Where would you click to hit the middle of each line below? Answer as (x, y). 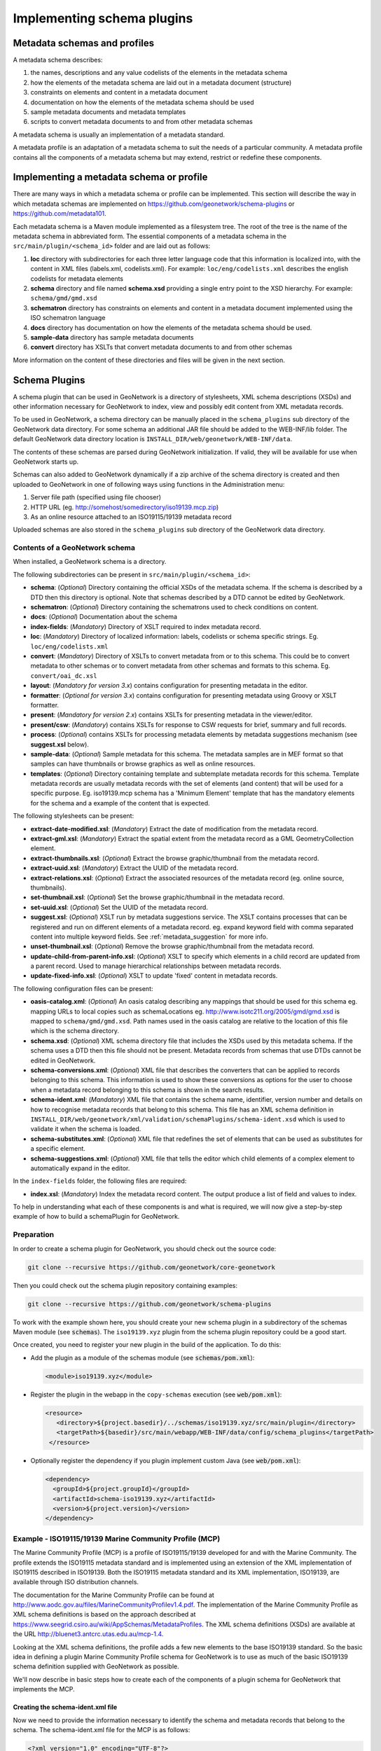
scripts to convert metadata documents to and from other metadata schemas (142, 122)
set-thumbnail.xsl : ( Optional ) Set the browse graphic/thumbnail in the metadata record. (158, 897)
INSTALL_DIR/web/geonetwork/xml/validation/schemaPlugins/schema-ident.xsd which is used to (188, 1119)
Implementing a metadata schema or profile (110, 178)
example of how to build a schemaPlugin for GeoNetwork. (96, 1217)
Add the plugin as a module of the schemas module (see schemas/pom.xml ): (143, 1357)
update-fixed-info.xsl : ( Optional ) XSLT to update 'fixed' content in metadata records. (154, 976)
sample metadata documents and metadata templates (108, 112)
